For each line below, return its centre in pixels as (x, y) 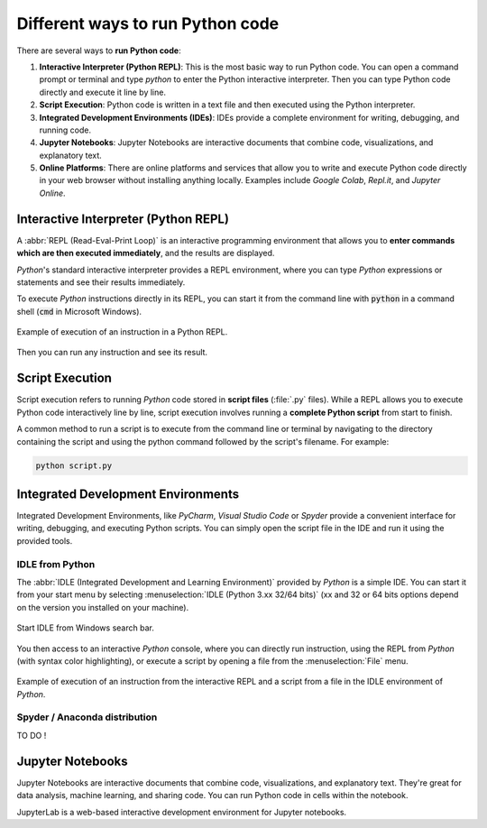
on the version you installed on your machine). (103, 607)
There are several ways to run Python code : (99, 51)
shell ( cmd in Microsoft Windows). (79, 311)
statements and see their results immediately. (101, 282)
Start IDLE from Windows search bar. (86, 628)
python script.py (74, 465)
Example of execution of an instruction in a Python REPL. (122, 332)
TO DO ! (32, 735)
